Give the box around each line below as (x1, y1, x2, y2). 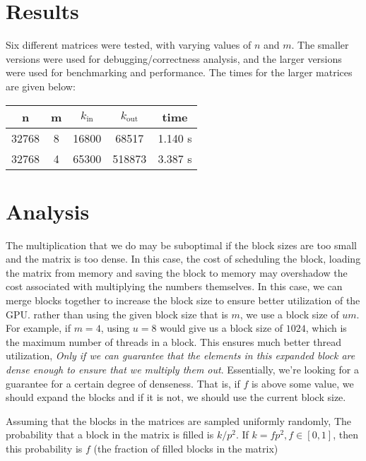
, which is (305, 321, 347, 335)
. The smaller (291, 37, 349, 52)
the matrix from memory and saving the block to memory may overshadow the (6, 265, 348, 280)
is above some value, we (251, 376, 354, 390)
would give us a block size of (160, 321, 283, 335)
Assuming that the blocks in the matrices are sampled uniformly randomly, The (6, 413, 351, 428)
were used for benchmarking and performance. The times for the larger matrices (6, 65, 353, 80)
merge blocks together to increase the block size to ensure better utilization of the (6, 293, 360, 307)
